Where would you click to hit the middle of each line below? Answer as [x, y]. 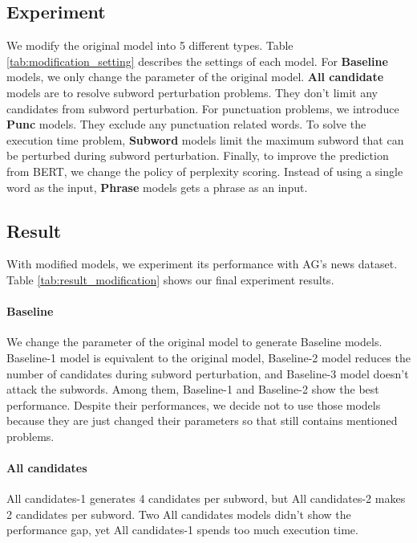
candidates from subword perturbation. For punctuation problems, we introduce [203, 108]
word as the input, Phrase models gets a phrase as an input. [157, 187]
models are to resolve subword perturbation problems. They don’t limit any [192, 92]
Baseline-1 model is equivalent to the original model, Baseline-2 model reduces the [208, 357]
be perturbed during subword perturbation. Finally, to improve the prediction [198, 155]
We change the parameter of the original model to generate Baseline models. [194, 342]
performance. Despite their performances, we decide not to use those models [194, 404]
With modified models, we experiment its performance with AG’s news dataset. [202, 264]
